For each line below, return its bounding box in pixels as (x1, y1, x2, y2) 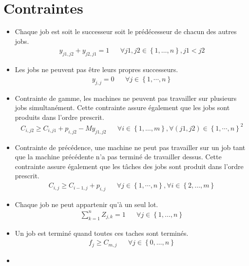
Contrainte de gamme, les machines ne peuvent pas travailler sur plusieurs (15, 93, 237, 103)
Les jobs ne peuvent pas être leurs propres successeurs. (15, 64, 178, 75)
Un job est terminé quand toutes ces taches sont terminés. (15, 228, 189, 238)
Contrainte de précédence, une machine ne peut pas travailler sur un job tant (15, 142, 246, 152)
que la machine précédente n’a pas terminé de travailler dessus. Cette (15, 152, 222, 162)
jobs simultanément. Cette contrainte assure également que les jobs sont (15, 102, 230, 113)
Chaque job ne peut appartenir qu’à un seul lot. (15, 199, 158, 209)
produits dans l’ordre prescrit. (15, 112, 104, 122)
